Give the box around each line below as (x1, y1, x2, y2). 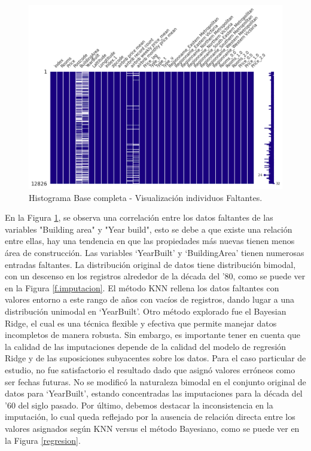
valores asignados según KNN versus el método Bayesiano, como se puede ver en (5, 422, 300, 434)
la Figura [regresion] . (5, 434, 81, 446)
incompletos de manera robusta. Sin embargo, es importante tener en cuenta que (5, 328, 300, 341)
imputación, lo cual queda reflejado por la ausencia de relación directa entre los (5, 410, 295, 423)
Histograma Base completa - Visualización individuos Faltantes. (29, 191, 263, 203)
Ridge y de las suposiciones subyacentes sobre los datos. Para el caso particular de (5, 352, 306, 364)
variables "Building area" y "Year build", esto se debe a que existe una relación (5, 223, 292, 235)
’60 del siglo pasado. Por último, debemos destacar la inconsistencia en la (5, 398, 273, 411)
